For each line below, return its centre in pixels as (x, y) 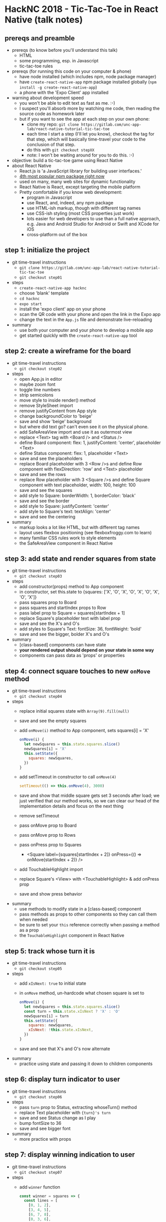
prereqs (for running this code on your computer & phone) (72, 71)
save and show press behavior (51, 894)
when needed (33, 919)
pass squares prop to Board (48, 603)
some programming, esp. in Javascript (59, 61)
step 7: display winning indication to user (70, 1155)
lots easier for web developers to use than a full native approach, (93, 219)
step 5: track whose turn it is (50, 951)
